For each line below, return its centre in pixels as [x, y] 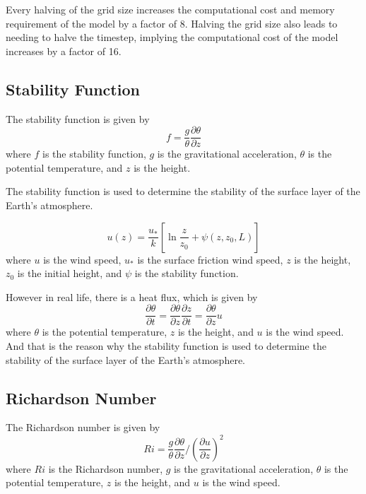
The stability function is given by [78, 118]
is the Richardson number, [106, 468]
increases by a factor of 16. [64, 51]
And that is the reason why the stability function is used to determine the [166, 346]
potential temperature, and [64, 167]
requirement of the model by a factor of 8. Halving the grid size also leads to [172, 23]
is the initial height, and [70, 273]
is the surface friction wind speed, [210, 259]
